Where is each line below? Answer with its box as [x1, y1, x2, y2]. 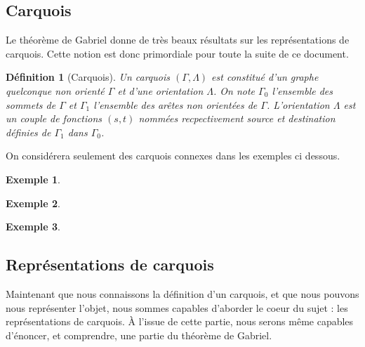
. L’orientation [266, 97, 330, 112]
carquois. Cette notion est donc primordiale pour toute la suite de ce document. [6, 46, 349, 60]
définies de [6, 124, 51, 139]
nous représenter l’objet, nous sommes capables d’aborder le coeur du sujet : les [6, 300, 348, 315]
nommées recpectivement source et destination [138, 111, 336, 126]
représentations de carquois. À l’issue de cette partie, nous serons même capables [6, 314, 354, 329]
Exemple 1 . [6, 171, 60, 186]
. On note [213, 83, 255, 98]
